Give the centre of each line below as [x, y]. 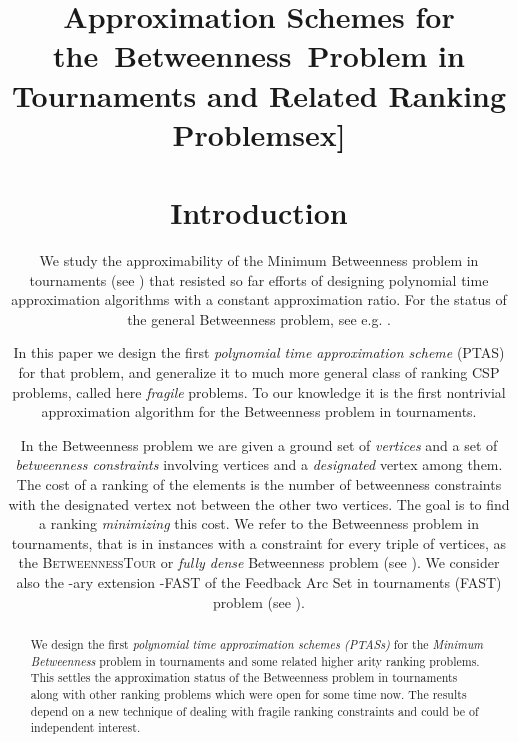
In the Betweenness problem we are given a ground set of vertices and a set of [259, 444]
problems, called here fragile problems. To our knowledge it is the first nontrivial [259, 391]
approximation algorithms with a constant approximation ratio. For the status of [259, 299]
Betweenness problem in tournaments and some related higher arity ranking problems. [255, 660]
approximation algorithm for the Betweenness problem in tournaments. [259, 411]
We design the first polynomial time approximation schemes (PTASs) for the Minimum [257, 643]
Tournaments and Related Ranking [259, 94]
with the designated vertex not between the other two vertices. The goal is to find [259, 503]
